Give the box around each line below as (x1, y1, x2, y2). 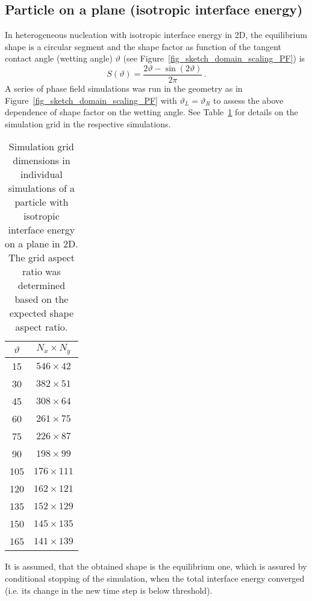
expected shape (9, 306, 74, 320)
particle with (14, 195, 69, 209)
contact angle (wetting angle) (5, 52, 113, 65)
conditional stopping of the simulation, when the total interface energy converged (5, 571, 305, 584)
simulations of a (8, 181, 75, 196)
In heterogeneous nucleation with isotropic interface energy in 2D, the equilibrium (5, 28, 307, 41)
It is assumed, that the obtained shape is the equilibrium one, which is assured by (5, 560, 307, 573)
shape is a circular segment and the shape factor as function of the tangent (5, 40, 281, 52)
